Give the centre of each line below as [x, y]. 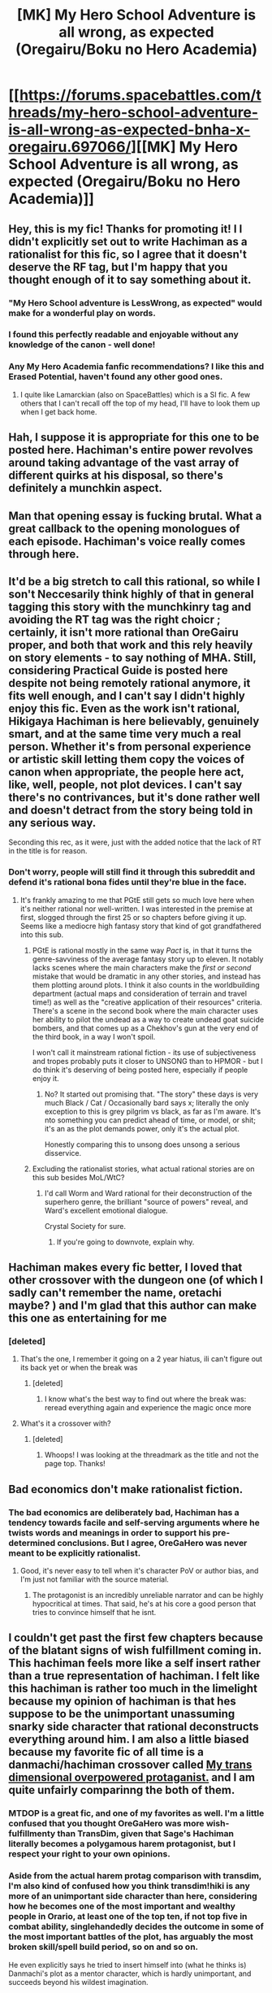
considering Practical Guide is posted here [119, 670]
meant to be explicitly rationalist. [75, 1552]
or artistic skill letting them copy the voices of [127, 759]
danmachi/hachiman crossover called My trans [130, 1765]
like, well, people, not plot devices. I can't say [125, 785]
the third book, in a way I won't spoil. [94, 1036]
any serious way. [52, 823]
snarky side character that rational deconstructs [134, 1727]
